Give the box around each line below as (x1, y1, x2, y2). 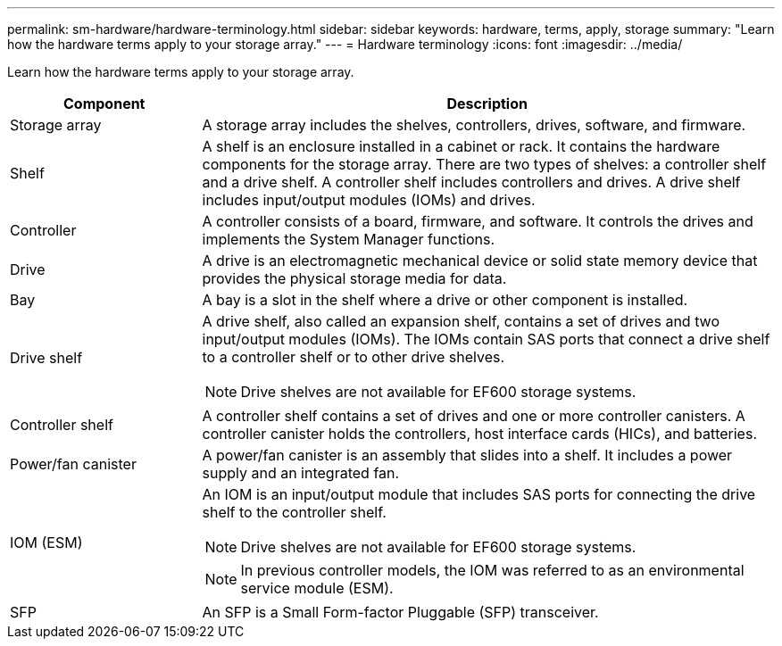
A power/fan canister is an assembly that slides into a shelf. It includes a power (202, 446, 733, 464)
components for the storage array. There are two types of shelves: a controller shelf (202, 155, 767, 173)
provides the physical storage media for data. (202, 269, 507, 287)
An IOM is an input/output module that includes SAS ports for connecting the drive (202, 485, 756, 503)
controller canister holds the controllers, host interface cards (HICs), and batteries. (202, 425, 757, 443)
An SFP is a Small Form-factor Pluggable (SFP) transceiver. (202, 603, 599, 621)
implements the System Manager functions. (202, 230, 495, 248)
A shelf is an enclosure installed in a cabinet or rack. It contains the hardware (202, 137, 720, 155)
